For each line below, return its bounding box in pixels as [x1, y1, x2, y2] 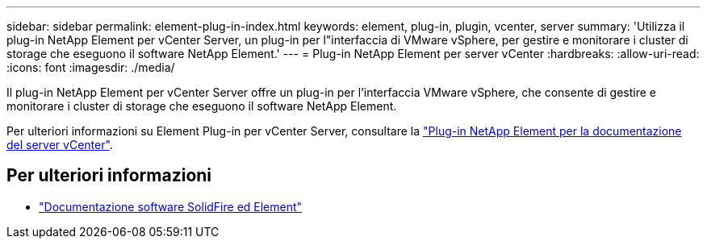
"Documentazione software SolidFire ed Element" [39, 199, 303, 214]
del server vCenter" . [6, 138, 113, 152]
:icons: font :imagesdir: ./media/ [6, 60, 175, 74]
